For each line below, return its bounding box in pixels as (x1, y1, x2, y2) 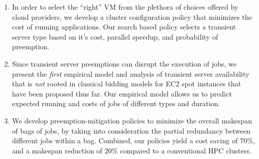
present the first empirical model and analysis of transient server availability (12, 68, 249, 79)
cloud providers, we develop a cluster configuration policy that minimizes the (12, 11, 252, 22)
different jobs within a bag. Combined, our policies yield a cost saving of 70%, (12, 135, 255, 146)
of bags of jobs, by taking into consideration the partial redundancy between (12, 125, 251, 136)
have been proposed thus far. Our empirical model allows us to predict (12, 88, 232, 99)
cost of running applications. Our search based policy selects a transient (12, 21, 236, 32)
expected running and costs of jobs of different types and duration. (12, 98, 220, 109)
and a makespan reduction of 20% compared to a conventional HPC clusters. (12, 145, 252, 155)
